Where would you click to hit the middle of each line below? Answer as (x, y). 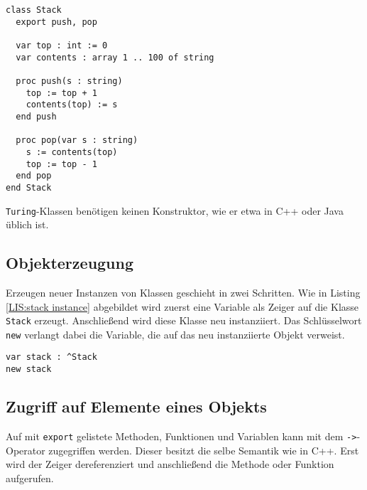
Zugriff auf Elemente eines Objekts (136, 406)
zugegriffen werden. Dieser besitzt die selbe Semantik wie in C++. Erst (204, 450)
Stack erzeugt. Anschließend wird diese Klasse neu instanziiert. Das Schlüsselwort (184, 320)
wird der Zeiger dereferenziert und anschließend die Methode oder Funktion (170, 464)
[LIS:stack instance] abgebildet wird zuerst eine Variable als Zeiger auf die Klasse (182, 306)
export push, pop (56, 22)
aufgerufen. (30, 478)
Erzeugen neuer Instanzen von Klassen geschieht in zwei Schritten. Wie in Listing (183, 292)
